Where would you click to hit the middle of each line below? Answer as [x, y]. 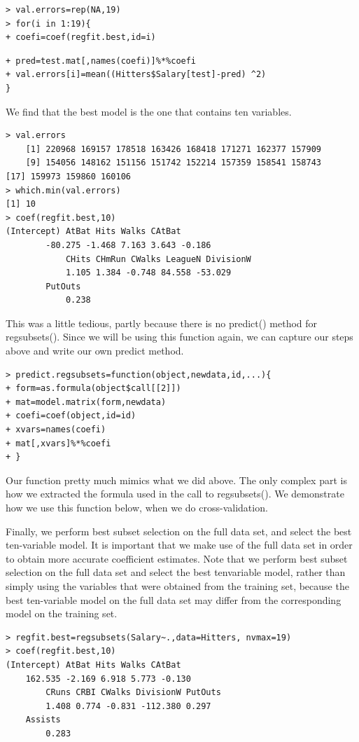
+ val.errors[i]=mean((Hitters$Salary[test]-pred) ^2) [136, 75]
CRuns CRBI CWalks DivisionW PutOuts [133, 693]
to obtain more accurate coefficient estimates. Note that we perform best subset [177, 558]
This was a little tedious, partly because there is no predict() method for [162, 323]
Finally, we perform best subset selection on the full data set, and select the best [179, 531]
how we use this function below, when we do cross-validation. [137, 507]
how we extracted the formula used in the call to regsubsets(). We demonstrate [175, 494]
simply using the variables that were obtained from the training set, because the [177, 585]
